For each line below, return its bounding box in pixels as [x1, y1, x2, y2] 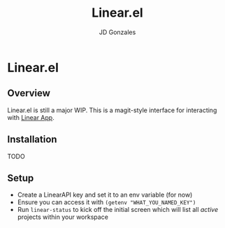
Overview [7, 87, 51, 99]
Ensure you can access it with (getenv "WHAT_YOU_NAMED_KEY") [17, 198, 196, 206]
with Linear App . [7, 113, 55, 121]
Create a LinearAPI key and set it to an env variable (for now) [17, 190, 193, 199]
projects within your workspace [17, 213, 108, 221]
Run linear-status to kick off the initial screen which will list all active [17, 206, 219, 214]
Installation [7, 134, 57, 146]
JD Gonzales [99, 28, 136, 36]
